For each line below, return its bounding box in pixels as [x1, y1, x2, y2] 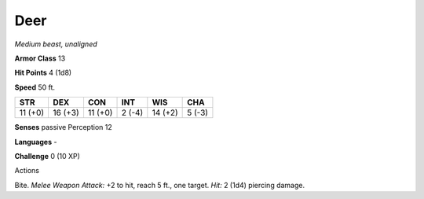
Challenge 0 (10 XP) [14, 151, 80, 160]
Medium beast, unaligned [14, 39, 97, 49]
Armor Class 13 [14, 53, 66, 63]
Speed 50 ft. [14, 83, 55, 92]
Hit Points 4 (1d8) [14, 68, 72, 78]
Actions [14, 166, 39, 175]
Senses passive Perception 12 [14, 123, 113, 132]
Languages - [14, 137, 57, 146]
